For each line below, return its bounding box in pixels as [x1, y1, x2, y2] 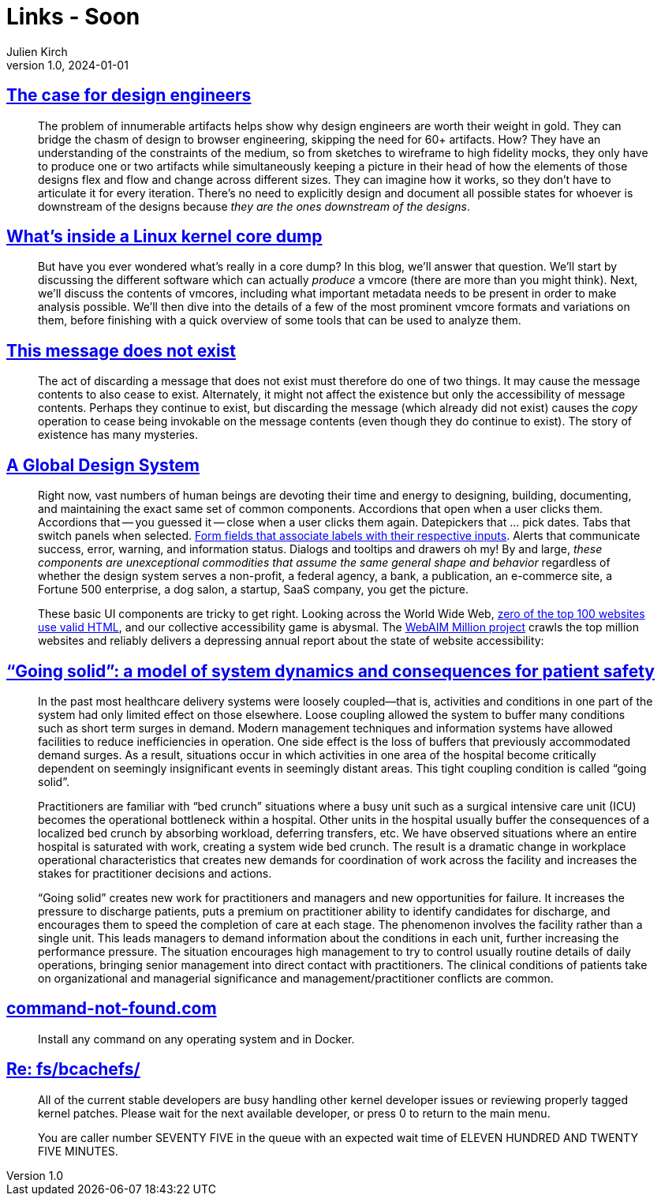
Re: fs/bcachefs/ [6, 1059, 140, 1080]
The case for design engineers [6, 85, 252, 106]
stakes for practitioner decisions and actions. [38, 866, 272, 880]
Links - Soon [6, 3, 140, 30]
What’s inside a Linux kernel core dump [6, 227, 323, 247]
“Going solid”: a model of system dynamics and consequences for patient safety [6, 661, 655, 681]
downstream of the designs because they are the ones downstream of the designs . [38, 199, 470, 213]
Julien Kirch [6, 44, 68, 58]
